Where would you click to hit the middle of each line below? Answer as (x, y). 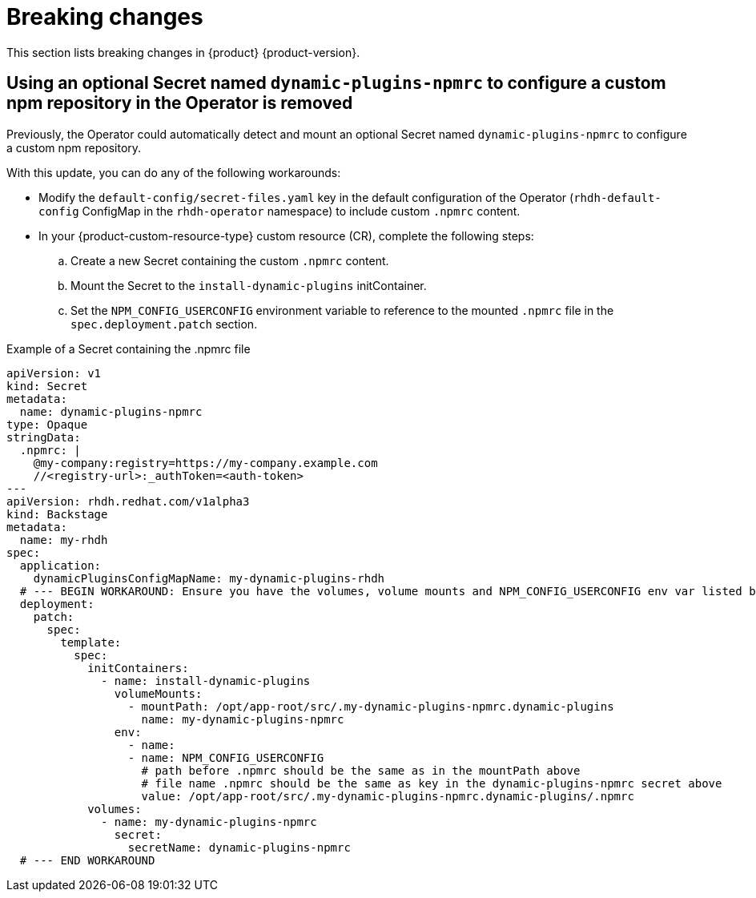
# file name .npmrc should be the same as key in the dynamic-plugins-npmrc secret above (432, 783)
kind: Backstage (57, 514)
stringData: (44, 437)
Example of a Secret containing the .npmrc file (129, 348)
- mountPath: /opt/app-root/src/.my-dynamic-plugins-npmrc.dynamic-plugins (371, 706)
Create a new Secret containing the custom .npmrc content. (230, 260)
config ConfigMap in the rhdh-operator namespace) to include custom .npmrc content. (279, 211)
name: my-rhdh (64, 540)
